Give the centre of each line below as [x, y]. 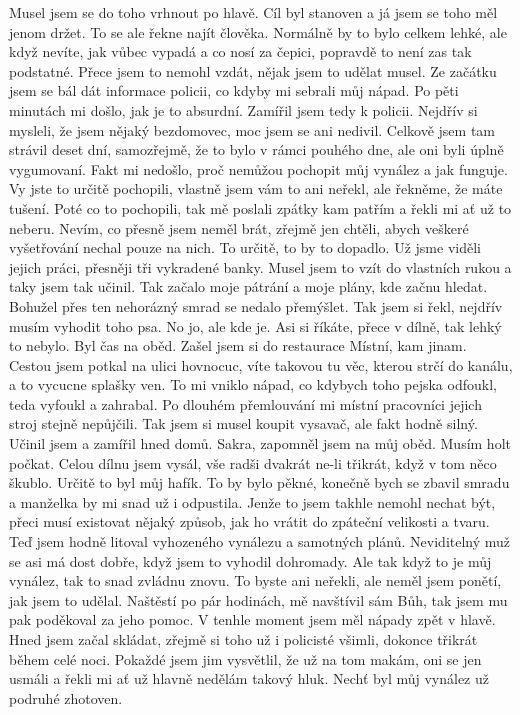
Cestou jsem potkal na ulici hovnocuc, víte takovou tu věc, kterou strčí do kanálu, [261, 364]
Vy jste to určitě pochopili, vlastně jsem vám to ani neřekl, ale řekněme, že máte [256, 188]
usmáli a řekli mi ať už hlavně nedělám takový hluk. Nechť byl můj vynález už [249, 678]
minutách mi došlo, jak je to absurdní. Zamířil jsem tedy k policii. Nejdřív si [243, 109]
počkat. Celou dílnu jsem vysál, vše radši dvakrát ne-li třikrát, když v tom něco [253, 462]
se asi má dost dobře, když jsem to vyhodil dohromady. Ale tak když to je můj [250, 560]
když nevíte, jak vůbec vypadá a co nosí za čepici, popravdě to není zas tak [240, 51]
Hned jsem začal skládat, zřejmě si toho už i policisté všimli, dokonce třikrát [243, 639]
